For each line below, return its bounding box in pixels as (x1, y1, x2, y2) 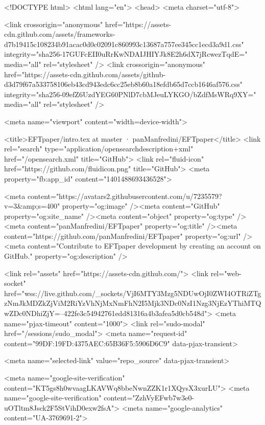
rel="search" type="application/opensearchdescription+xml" (4, 143, 194, 154)
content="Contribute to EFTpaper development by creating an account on (27, 240, 261, 251)
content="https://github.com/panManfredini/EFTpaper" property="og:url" (4, 230, 241, 241)
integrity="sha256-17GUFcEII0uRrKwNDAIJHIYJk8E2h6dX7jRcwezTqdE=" (4, 49, 248, 59)
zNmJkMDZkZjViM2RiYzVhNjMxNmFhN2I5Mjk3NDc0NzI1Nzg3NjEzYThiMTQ (4, 298, 261, 308)
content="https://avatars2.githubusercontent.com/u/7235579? (27, 190, 222, 201)
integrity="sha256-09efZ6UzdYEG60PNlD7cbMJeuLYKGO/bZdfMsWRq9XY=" (4, 88, 256, 99)
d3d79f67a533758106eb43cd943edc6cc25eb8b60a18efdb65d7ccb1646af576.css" (4, 79, 243, 90)
